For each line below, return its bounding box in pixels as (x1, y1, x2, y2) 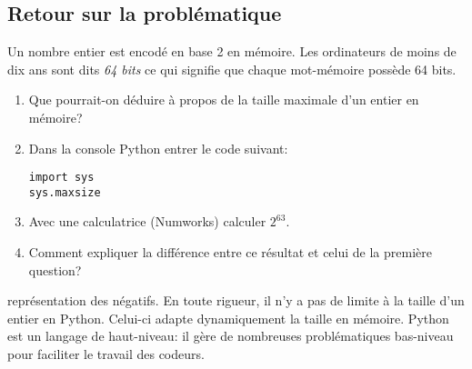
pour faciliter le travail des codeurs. (7, 344, 205, 364)
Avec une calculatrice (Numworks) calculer (28, 212, 266, 231)
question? (28, 260, 82, 279)
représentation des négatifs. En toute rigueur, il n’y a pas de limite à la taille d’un (7, 291, 465, 310)
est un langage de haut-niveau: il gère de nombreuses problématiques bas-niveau (7, 326, 454, 345)
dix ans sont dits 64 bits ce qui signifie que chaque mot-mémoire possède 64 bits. (7, 59, 457, 78)
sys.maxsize (28, 185, 101, 199)
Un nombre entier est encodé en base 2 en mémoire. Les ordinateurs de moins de (7, 42, 457, 61)
